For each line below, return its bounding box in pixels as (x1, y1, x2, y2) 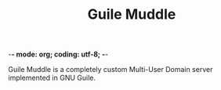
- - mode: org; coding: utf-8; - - (8, 49, 109, 59)
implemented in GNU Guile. (8, 73, 96, 83)
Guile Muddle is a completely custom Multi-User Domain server (8, 65, 213, 74)
